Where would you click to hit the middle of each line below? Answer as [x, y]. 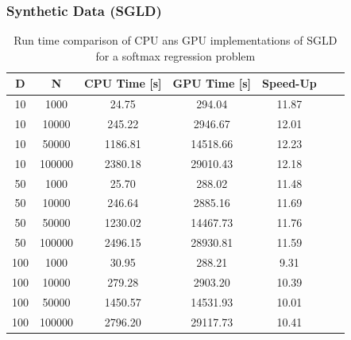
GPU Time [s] [212, 83]
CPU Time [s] [123, 83]
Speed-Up [289, 83]
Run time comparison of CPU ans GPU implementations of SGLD [175, 40]
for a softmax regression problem [175, 55]
